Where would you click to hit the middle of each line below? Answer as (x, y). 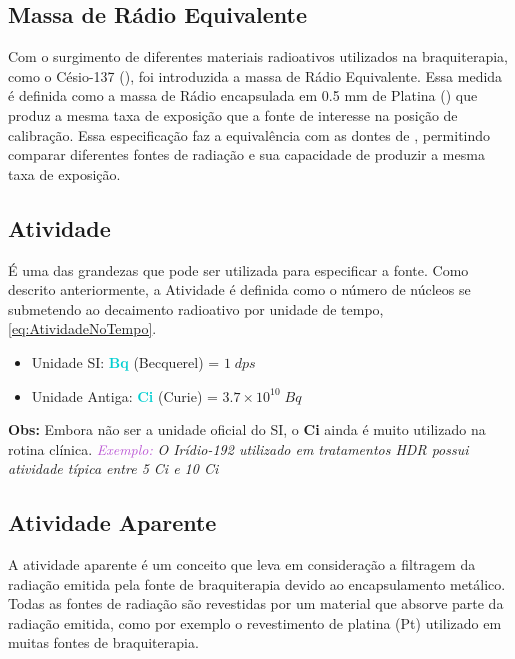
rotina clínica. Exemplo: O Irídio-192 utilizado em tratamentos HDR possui (238, 448)
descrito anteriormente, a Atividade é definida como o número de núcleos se (239, 289)
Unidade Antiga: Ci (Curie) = (124, 395)
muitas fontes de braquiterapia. (103, 642)
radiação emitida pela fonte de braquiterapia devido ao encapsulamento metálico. (257, 583)
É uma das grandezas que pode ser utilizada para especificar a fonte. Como (238, 269)
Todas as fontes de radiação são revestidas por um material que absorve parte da (256, 603)
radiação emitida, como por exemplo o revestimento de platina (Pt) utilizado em (255, 622)
